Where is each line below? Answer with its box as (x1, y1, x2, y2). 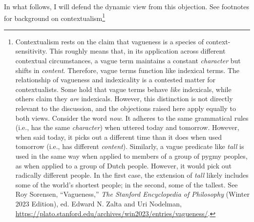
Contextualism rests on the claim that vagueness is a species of (15, 36, 204, 46)
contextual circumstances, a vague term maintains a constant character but (15, 55, 241, 66)
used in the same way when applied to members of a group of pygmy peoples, (15, 150, 248, 161)
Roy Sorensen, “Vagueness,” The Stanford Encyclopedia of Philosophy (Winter (15, 189, 250, 199)
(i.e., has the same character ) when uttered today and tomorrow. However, (15, 122, 239, 132)
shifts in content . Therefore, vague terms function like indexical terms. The (15, 65, 240, 75)
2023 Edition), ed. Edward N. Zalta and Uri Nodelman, (15, 198, 182, 208)
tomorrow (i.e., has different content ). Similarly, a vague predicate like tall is (15, 141, 244, 151)
